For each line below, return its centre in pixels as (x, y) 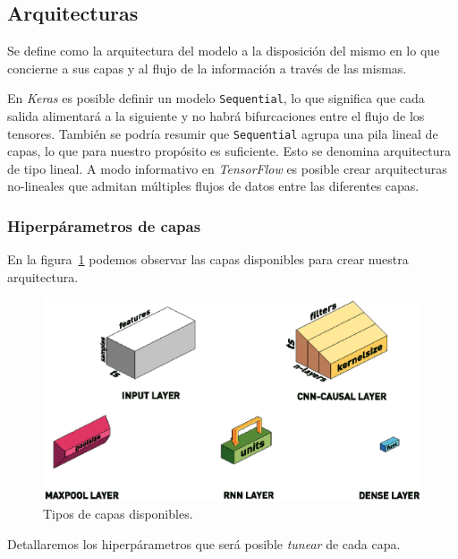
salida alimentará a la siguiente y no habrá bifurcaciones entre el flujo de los (216, 116)
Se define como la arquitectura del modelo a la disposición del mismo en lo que (224, 51)
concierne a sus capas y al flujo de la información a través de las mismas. (207, 68)
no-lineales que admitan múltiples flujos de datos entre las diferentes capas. (213, 186)
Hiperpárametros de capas (104, 226)
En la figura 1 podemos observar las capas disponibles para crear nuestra (208, 259)
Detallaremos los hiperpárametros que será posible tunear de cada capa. (204, 543)
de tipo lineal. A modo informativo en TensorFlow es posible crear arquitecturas (227, 168)
